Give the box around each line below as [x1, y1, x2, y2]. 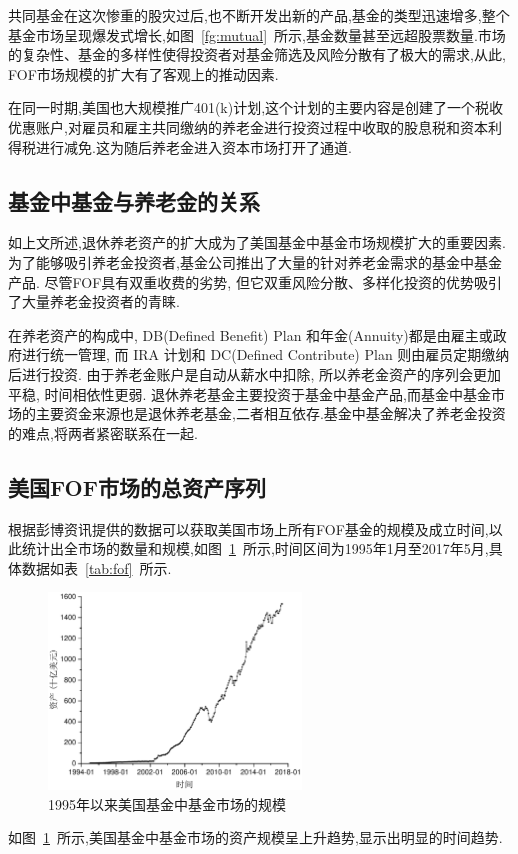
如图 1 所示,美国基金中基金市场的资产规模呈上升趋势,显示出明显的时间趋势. [8, 827, 503, 848]
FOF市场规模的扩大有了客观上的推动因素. [8, 63, 279, 84]
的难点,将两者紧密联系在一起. [8, 422, 198, 443]
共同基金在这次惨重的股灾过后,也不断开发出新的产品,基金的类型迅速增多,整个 [8, 5, 510, 25]
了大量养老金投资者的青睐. [8, 291, 180, 312]
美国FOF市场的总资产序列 [8, 471, 266, 502]
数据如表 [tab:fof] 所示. [21, 557, 172, 578]
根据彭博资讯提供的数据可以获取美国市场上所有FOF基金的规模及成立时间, [8, 518, 489, 539]
